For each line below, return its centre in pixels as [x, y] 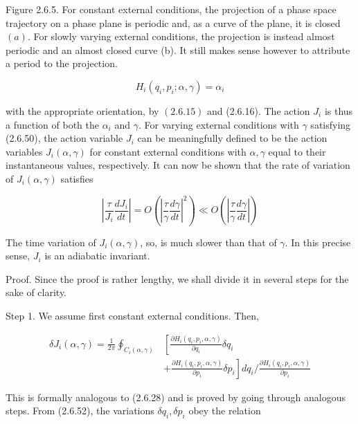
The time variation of [51, 242]
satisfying [331, 124]
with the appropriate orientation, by [82, 110]
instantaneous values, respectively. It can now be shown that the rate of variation [178, 165]
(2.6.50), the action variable [64, 138]
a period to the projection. [62, 63]
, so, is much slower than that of [208, 242]
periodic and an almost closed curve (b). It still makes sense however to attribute [178, 49]
